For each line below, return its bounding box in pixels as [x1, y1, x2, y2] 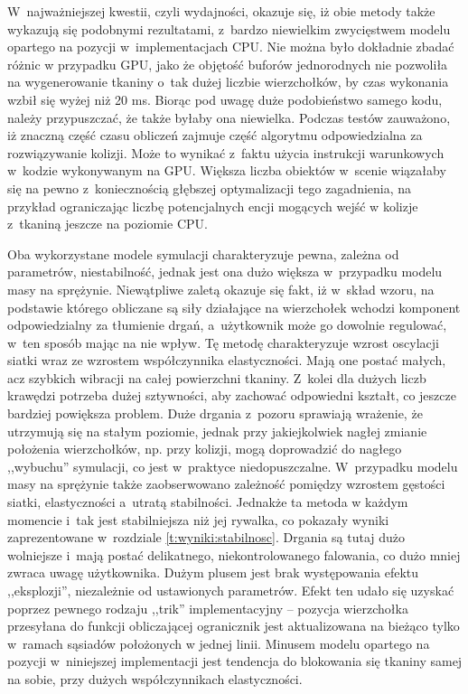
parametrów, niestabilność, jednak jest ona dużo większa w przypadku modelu [7, 262, 443, 281]
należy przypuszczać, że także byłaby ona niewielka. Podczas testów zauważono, [7, 108, 451, 127]
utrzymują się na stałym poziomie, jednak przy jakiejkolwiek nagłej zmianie [7, 421, 427, 440]
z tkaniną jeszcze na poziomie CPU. [7, 214, 208, 233]
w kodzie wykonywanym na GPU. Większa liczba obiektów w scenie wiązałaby [7, 161, 446, 180]
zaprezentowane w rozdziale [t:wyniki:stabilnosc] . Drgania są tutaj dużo [7, 528, 406, 547]
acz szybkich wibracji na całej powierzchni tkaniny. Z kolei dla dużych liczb [7, 368, 426, 387]
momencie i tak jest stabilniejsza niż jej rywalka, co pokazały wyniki [7, 510, 389, 529]
